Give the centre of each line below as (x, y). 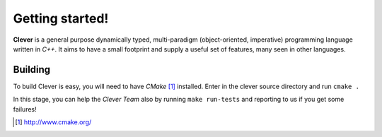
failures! (25, 109)
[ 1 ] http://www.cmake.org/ (53, 122)
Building (32, 70)
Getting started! (61, 18)
